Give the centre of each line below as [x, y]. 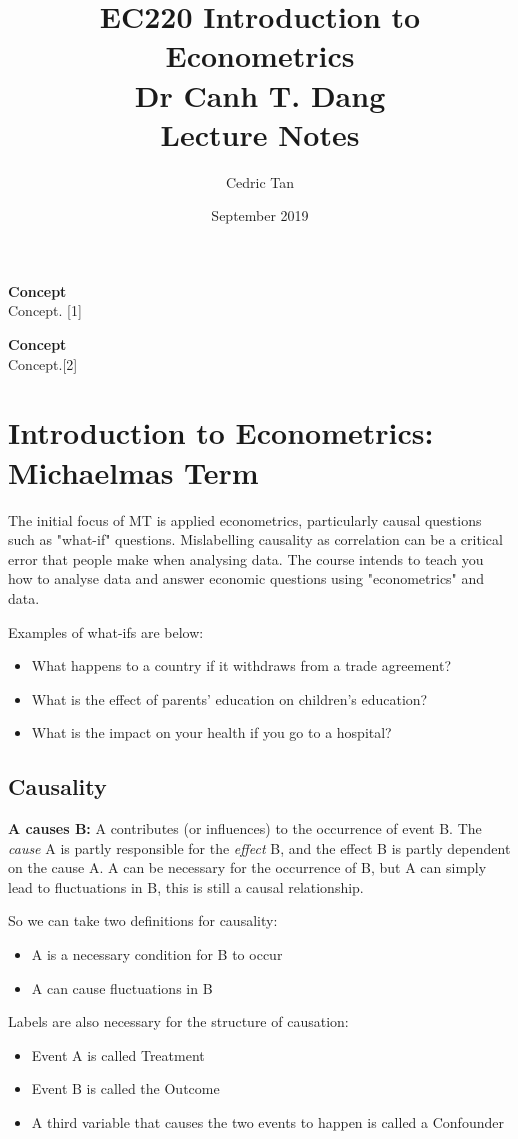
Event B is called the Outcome [125, 1088]
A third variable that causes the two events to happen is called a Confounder [267, 1122]
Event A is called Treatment [118, 1054]
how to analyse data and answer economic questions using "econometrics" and [246, 578]
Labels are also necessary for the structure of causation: [178, 1021]
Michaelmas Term [133, 471]
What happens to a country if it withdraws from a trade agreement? [241, 665]
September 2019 [260, 215]
